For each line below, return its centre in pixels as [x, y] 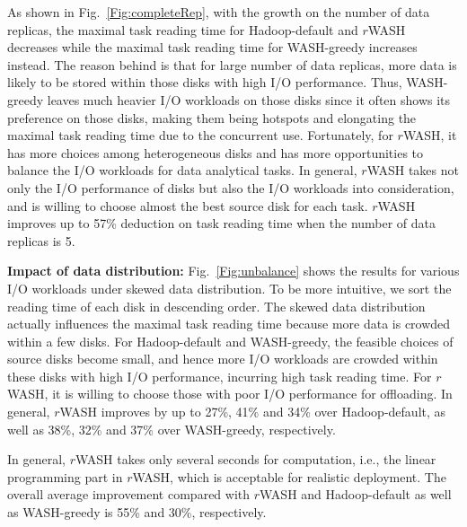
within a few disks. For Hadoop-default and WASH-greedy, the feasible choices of [230, 341]
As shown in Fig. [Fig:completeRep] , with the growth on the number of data [219, 12]
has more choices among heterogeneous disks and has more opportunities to [216, 152]
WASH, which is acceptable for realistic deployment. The [289, 476]
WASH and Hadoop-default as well [356, 494]
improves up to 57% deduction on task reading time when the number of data [222, 223]
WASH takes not [413, 170]
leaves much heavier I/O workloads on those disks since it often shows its [249, 99]
